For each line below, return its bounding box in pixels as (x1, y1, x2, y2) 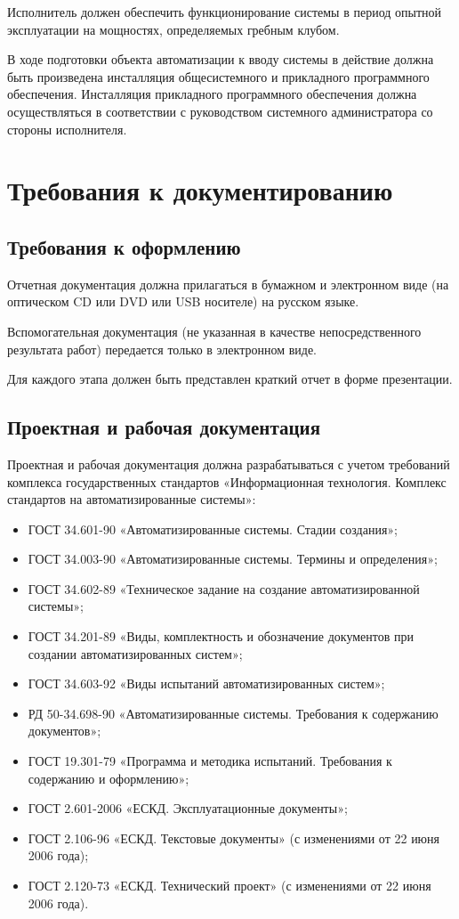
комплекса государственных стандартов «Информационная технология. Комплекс (7, 472, 447, 491)
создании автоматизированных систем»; (28, 644, 243, 663)
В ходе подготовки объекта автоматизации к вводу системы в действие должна (7, 50, 434, 69)
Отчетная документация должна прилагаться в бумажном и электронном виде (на (7, 274, 449, 293)
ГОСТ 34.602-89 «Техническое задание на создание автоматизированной (28, 579, 420, 598)
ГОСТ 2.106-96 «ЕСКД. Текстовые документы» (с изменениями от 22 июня (28, 828, 440, 847)
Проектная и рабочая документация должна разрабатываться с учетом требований (7, 454, 450, 473)
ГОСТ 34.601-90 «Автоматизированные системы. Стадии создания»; (28, 519, 398, 538)
